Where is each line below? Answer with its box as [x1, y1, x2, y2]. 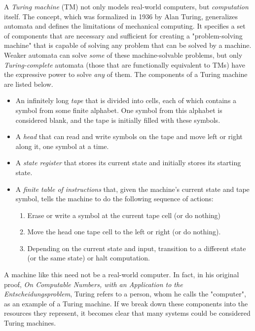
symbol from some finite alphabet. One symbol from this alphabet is [15, 105, 222, 115]
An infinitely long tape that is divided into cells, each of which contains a [15, 95, 237, 106]
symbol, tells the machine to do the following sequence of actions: [15, 193, 214, 204]
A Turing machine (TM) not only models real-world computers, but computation [4, 1, 249, 11]
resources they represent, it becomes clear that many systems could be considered [4, 308, 251, 318]
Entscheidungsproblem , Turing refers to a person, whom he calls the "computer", [4, 289, 246, 299]
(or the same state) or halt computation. [27, 253, 150, 263]
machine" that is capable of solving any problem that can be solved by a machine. [4, 40, 252, 50]
